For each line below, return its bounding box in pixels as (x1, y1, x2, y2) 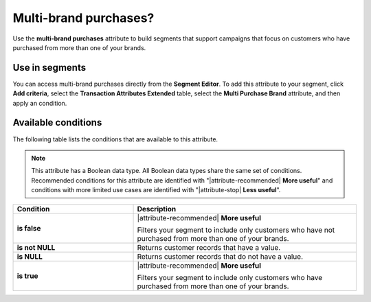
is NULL (16, 252, 43, 262)
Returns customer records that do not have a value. (137, 252, 304, 262)
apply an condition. (12, 99, 67, 107)
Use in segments (12, 62, 86, 73)
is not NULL (16, 243, 56, 253)
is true (16, 271, 38, 281)
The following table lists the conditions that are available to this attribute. (12, 135, 218, 143)
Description (137, 205, 177, 214)
